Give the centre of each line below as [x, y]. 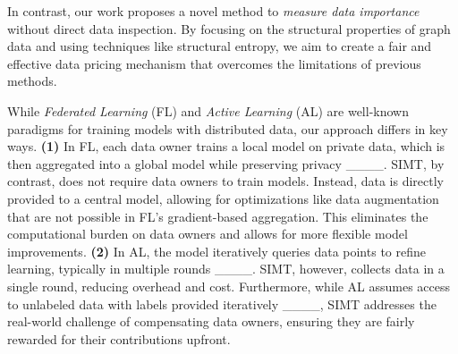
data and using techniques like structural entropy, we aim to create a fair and [220, 46]
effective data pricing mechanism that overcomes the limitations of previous [214, 63]
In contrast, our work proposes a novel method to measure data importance [213, 11]
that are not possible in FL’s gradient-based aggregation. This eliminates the [218, 216]
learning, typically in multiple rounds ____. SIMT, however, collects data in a [226, 269]
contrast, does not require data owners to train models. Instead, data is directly [225, 181]
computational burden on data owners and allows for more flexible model [208, 234]
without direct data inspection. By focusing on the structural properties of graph [229, 28]
